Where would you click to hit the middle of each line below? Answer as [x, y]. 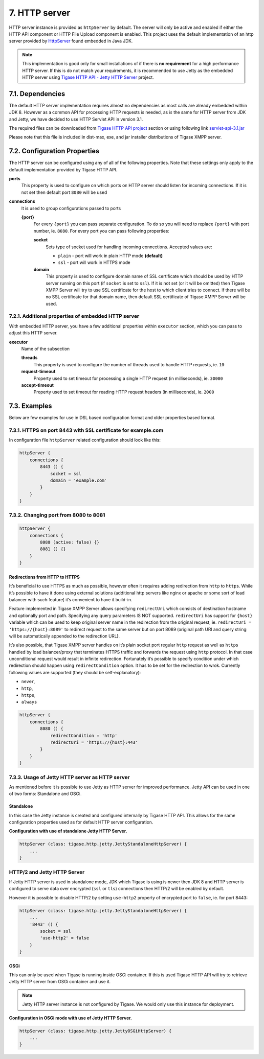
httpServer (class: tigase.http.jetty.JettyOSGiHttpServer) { [95, 1031]
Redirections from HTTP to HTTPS [44, 577]
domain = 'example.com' [79, 480]
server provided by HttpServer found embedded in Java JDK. [71, 41]
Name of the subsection [45, 349]
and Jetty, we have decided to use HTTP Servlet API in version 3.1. [76, 119]
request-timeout [38, 372]
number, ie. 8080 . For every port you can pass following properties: [101, 231]
